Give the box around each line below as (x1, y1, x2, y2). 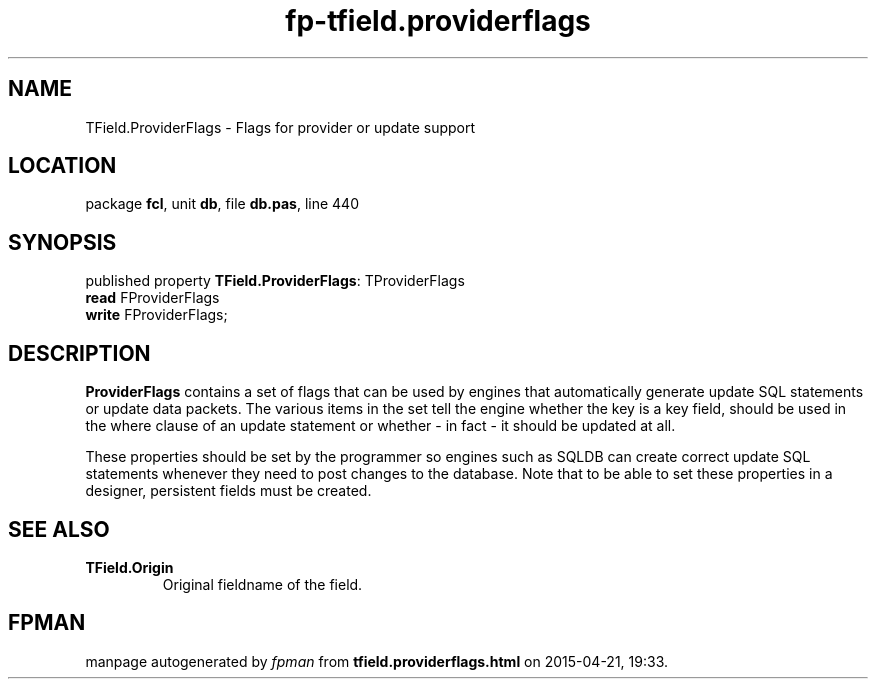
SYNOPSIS (8, 229, 117, 255)
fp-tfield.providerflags (285, 4, 591, 38)
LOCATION (8, 153, 117, 179)
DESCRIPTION (8, 340, 151, 366)
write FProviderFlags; (85, 306, 228, 324)
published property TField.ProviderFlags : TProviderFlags (85, 272, 465, 290)
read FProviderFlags (85, 289, 220, 307)
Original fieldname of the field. (162, 575, 363, 593)
